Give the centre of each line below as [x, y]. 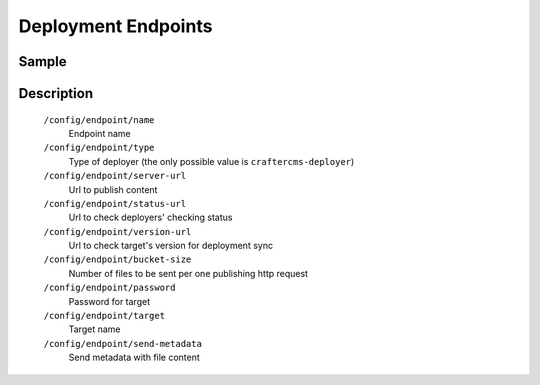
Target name [94, 329]
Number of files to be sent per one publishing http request [188, 273]
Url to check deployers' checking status [150, 217]
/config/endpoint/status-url [115, 203]
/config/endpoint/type [99, 148]
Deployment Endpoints [115, 26]
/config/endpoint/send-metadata [122, 343]
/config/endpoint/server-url [115, 176]
